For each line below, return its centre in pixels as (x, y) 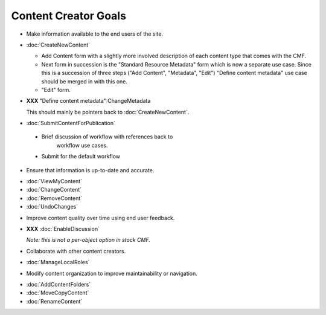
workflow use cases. (82, 145)
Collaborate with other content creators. (76, 251)
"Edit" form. (56, 89)
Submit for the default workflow (81, 157)
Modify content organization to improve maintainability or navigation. (112, 273)
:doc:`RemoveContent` (54, 198)
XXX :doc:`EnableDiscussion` (63, 229)
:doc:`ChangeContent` (54, 190)
